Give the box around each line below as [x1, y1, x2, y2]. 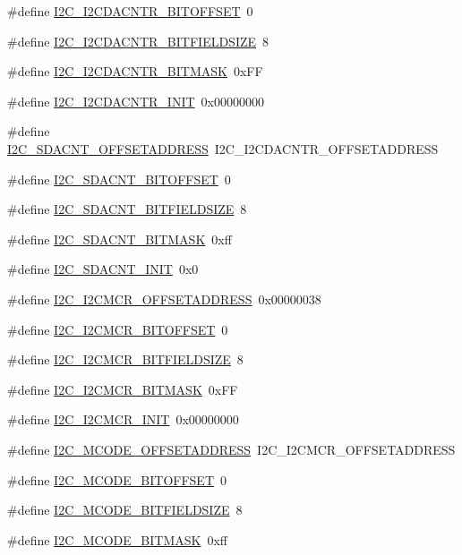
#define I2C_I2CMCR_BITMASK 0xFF [7, 380, 238, 398]
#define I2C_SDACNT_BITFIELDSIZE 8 [7, 200, 247, 218]
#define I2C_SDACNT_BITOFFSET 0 [7, 169, 231, 188]
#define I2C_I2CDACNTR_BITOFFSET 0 [7, 2, 253, 20]
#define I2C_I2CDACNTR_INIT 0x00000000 [7, 91, 264, 110]
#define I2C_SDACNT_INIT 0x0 [7, 260, 199, 278]
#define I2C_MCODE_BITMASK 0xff [7, 530, 227, 549]
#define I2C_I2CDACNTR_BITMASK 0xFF [7, 62, 263, 81]
